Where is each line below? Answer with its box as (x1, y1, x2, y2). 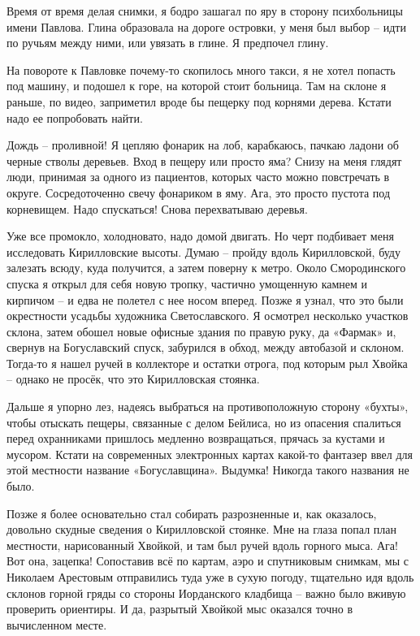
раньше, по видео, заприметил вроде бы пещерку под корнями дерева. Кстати (6, 93, 392, 110)
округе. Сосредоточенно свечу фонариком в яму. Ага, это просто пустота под (6, 184, 391, 201)
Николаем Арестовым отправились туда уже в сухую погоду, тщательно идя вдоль (6, 569, 414, 585)
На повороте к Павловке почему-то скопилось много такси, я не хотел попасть (6, 61, 396, 78)
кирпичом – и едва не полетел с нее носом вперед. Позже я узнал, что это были (6, 291, 404, 308)
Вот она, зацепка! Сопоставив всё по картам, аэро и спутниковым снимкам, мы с (6, 552, 409, 569)
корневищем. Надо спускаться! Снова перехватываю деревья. (6, 200, 308, 217)
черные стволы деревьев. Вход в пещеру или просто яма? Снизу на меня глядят (6, 152, 402, 169)
